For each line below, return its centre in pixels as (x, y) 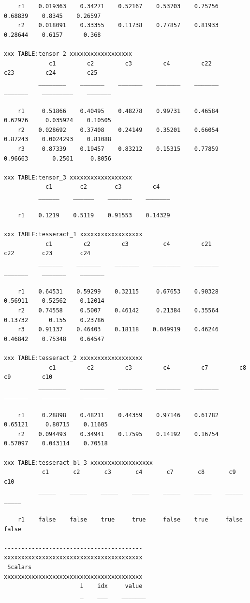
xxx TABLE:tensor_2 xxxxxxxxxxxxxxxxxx (68, 54)
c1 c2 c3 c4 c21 (128, 244)
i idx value (111, 586)
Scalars (20, 567)
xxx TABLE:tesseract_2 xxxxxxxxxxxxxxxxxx (73, 358)
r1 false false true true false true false (130, 520)
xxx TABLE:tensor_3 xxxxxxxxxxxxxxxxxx (68, 177)
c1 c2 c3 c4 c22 (130, 63)
